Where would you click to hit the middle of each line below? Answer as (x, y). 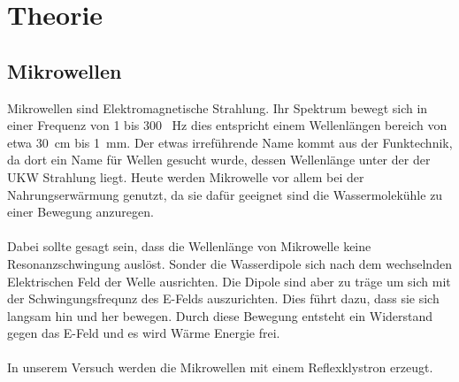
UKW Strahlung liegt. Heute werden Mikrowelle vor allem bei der (186, 176)
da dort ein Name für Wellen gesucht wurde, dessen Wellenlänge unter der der (219, 160)
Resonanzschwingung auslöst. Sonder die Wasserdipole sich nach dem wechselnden (229, 263)
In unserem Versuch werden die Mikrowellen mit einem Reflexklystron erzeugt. (220, 367)
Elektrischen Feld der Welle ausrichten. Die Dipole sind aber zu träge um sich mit (229, 281)
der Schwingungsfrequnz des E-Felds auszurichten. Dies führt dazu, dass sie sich (223, 298)
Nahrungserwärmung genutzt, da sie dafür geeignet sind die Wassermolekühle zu (225, 194)
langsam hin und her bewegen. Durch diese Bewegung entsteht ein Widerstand (220, 315)
